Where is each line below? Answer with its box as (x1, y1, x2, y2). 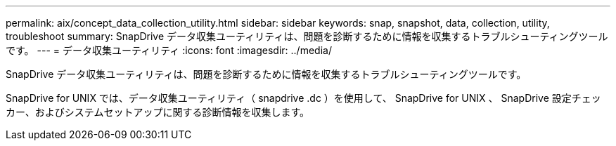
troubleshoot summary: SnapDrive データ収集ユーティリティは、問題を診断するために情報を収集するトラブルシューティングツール (6, 30, 608, 42)
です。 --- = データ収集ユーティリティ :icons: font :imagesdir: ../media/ (6, 44, 332, 56)
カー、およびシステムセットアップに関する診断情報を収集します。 (6, 106, 310, 118)
